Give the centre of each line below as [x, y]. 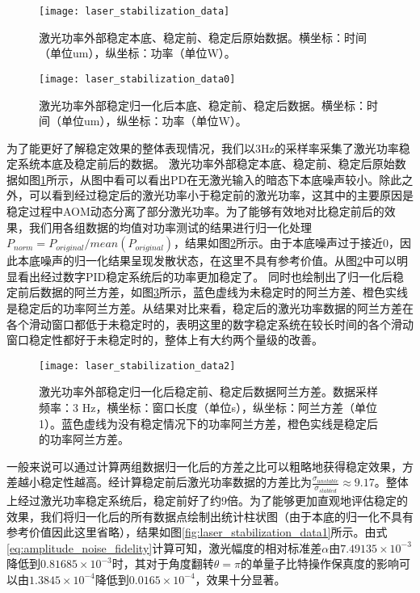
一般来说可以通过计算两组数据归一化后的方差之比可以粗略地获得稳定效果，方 [210, 466]
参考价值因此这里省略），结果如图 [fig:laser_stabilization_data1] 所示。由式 [197, 532]
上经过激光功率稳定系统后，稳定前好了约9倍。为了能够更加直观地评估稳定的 [207, 500]
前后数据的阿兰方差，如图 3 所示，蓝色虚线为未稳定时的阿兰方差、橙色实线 [212, 292]
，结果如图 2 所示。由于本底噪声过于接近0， [287, 243]
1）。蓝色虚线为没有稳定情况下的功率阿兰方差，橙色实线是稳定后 [208, 423]
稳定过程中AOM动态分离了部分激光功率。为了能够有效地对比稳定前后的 [195, 211]
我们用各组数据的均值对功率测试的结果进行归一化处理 [170, 227]
